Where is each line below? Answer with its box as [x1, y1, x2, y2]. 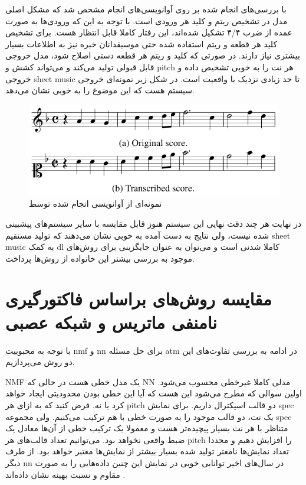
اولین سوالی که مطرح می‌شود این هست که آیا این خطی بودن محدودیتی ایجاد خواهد [5, 387, 302, 399]
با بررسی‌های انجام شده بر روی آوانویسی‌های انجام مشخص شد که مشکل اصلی [5, 3, 287, 15]
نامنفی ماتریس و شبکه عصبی [5, 310, 218, 334]
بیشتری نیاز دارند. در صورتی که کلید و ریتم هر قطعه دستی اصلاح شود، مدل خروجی [5, 49, 300, 61]
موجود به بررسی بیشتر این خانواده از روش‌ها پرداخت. [5, 252, 195, 264]
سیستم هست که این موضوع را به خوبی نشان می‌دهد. [5, 84, 195, 96]
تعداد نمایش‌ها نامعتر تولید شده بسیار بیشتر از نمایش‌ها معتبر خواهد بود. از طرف [5, 445, 289, 457]
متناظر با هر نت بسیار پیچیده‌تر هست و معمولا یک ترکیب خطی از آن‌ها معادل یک [5, 422, 288, 434]
